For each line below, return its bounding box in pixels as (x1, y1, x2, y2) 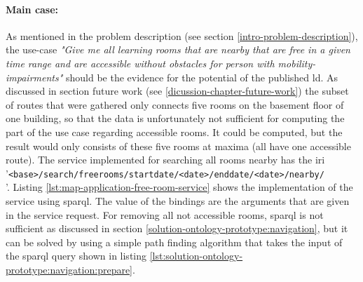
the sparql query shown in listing (6, 248, 147, 263)
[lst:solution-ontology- (149, 248, 243, 263)
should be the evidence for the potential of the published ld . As (65, 69, 338, 84)
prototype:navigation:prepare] (6, 262, 133, 276)
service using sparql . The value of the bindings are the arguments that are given (6, 193, 350, 208)
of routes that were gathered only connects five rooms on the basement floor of (6, 97, 344, 112)
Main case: (6, 1, 59, 16)
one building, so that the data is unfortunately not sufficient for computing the (6, 111, 345, 126)
